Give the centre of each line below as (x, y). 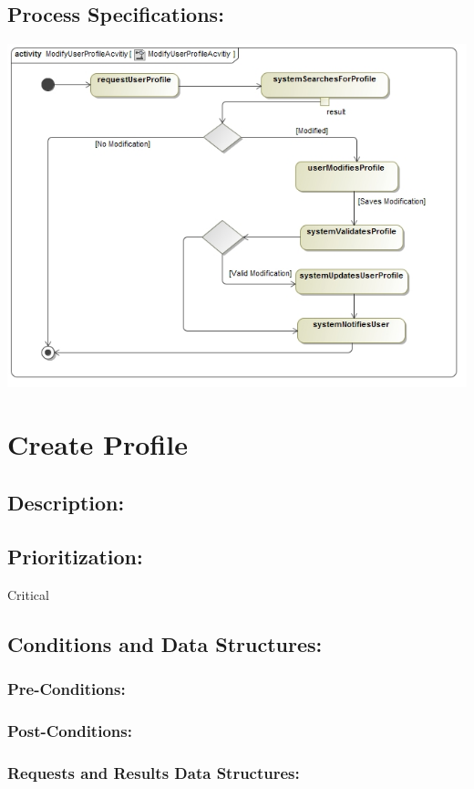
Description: (66, 503)
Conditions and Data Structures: (165, 643)
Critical (28, 594)
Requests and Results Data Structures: (154, 772)
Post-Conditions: (70, 730)
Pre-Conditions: (67, 688)
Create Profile (98, 444)
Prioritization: (75, 556)
